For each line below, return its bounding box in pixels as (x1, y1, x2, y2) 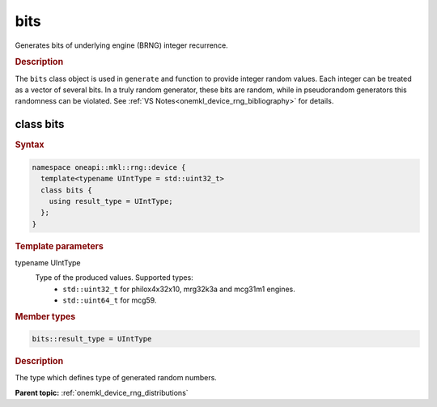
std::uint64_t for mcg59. (62, 295, 157, 305)
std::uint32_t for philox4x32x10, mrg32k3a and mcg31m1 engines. (62, 284, 295, 294)
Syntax (15, 139, 45, 151)
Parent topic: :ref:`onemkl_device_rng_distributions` (15, 388, 189, 397)
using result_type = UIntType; (49, 197, 173, 206)
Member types (15, 311, 76, 322)
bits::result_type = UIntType (32, 334, 152, 343)
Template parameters (15, 240, 104, 252)
